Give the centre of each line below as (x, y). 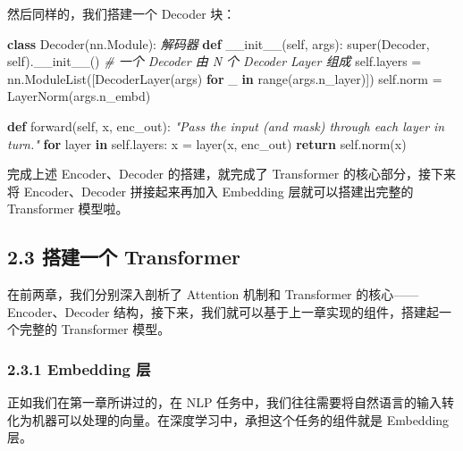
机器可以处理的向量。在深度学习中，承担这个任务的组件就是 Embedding (240, 419)
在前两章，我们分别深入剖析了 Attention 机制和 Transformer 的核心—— (213, 294)
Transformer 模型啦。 (68, 209)
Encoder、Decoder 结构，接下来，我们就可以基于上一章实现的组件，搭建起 (223, 311)
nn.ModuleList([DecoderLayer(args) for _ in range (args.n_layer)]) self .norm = (225, 78)
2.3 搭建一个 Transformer (124, 257)
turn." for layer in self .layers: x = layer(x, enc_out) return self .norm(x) (207, 143)
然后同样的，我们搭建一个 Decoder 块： (122, 13)
